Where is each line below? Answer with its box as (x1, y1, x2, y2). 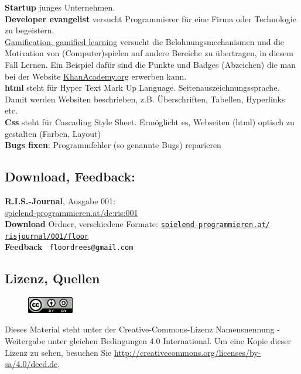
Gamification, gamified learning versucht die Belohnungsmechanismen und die (5, 35, 285, 47)
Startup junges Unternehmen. (5, 1, 115, 13)
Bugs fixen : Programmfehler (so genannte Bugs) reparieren (5, 139, 221, 151)
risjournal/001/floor (5, 232, 89, 241)
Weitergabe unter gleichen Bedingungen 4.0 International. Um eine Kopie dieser (5, 335, 291, 347)
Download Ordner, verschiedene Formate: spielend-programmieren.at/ (5, 218, 270, 230)
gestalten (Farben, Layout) (5, 127, 101, 139)
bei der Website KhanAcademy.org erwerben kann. (5, 70, 187, 82)
